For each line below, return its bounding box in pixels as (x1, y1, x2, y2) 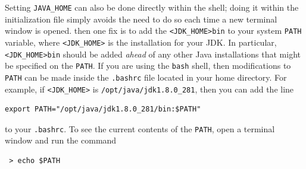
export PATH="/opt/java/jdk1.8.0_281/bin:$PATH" (5, 105, 201, 114)
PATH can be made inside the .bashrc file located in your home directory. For (5, 71, 287, 83)
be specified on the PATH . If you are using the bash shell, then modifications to (5, 59, 291, 72)
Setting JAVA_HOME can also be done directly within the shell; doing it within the (5, 1, 299, 13)
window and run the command (5, 134, 117, 146)
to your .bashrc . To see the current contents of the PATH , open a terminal (5, 122, 275, 135)
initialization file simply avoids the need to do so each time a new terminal (5, 12, 277, 25)
